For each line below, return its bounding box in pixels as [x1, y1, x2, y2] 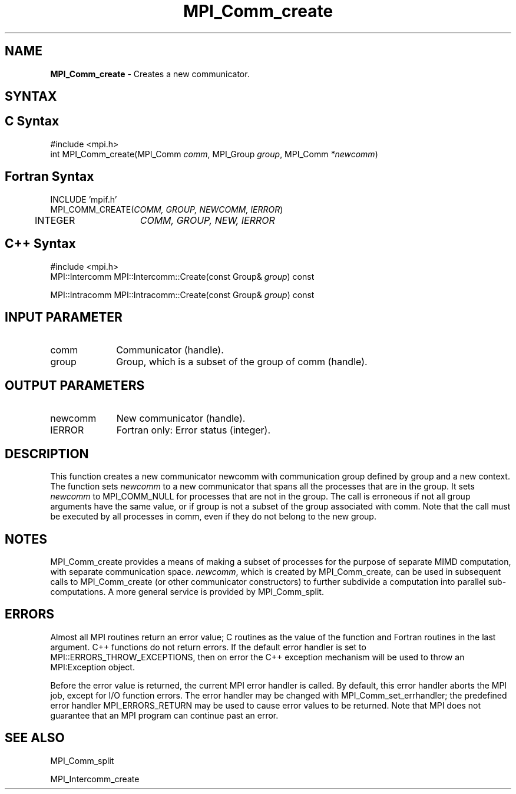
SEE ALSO [5, 730, 65, 746]
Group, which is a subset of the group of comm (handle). [116, 356, 368, 368]
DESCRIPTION [5, 446, 89, 461]
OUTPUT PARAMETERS [5, 378, 145, 393]
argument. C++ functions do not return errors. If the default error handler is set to [50, 641, 366, 652]
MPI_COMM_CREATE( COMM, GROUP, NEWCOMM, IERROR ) [50, 204, 283, 214]
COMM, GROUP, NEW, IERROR [140, 214, 275, 226]
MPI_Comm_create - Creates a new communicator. [50, 68, 250, 79]
